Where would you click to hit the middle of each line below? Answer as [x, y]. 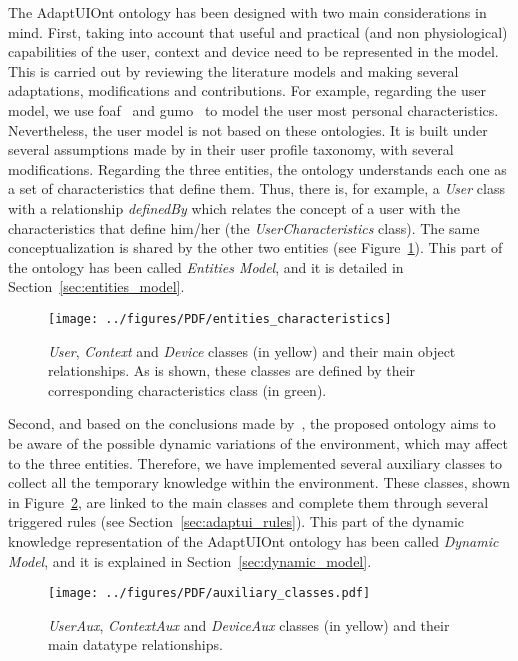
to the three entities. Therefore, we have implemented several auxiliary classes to [255, 462]
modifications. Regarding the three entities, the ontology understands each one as [257, 168]
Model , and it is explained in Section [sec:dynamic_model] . [190, 560]
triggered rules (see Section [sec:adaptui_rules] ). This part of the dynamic [236, 521]
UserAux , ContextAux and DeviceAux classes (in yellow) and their [249, 624]
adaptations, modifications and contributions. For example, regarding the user [247, 90]
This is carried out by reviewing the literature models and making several [233, 70]
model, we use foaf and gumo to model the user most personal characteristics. [253, 109]
